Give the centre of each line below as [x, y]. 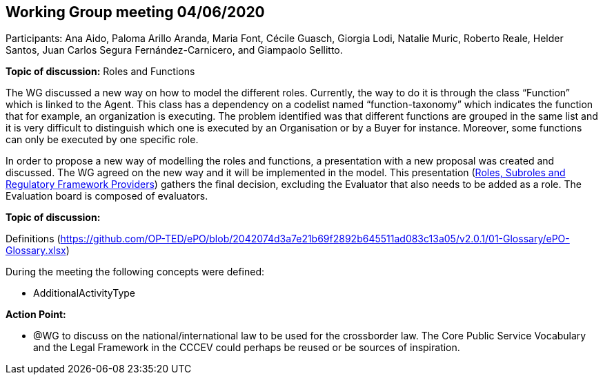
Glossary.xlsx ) [38, 251]
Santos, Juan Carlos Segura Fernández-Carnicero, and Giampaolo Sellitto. [174, 50]
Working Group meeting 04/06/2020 [135, 12]
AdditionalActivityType [84, 293]
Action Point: [36, 315]
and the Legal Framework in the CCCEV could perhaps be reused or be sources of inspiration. [247, 348]
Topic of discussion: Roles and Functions [100, 72]
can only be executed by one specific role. [102, 140]
